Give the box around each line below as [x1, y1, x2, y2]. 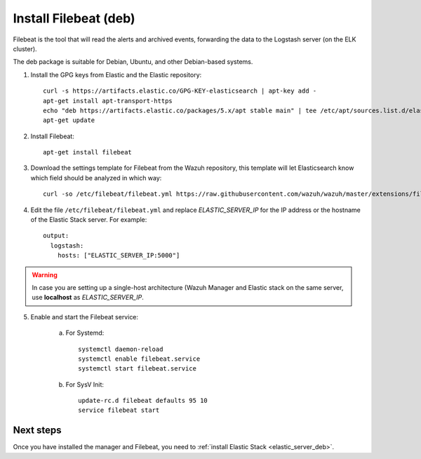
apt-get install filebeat [43, 148, 133, 157]
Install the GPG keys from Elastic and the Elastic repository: [30, 70, 202, 79]
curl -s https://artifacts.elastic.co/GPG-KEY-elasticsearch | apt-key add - [43, 87, 317, 95]
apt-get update [43, 117, 95, 124]
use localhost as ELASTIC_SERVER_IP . [32, 293, 144, 302]
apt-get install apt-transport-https [43, 97, 173, 105]
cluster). [13, 44, 38, 53]
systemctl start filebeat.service [78, 365, 196, 373]
